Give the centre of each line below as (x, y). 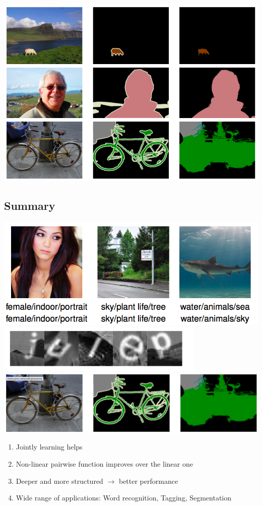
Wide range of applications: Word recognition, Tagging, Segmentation (124, 498)
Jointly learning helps (49, 447)
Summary (30, 206)
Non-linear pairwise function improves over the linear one (104, 464)
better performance (148, 481)
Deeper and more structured (59, 481)
